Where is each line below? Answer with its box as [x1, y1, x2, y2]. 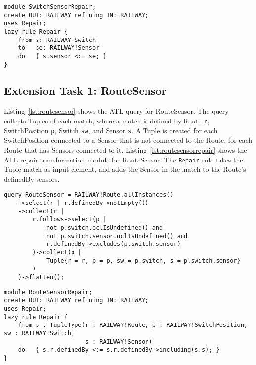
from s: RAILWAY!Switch [18, 36, 96, 43]
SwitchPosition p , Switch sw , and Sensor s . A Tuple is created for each [4, 125, 218, 135]
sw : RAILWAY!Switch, [4, 329, 75, 337]
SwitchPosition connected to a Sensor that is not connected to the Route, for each [4, 135, 253, 145]
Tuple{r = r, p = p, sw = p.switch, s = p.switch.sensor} [46, 257, 241, 264]
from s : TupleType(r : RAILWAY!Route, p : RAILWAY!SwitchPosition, [18, 322, 248, 329]
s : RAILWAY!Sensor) [85, 338, 152, 345]
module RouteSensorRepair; [4, 288, 92, 296]
